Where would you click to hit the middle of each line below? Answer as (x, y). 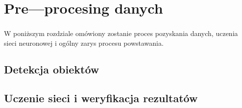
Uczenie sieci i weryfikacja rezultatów (101, 98)
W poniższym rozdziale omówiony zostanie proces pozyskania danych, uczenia (121, 33)
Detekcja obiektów (52, 69)
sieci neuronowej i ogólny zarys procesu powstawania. (84, 43)
